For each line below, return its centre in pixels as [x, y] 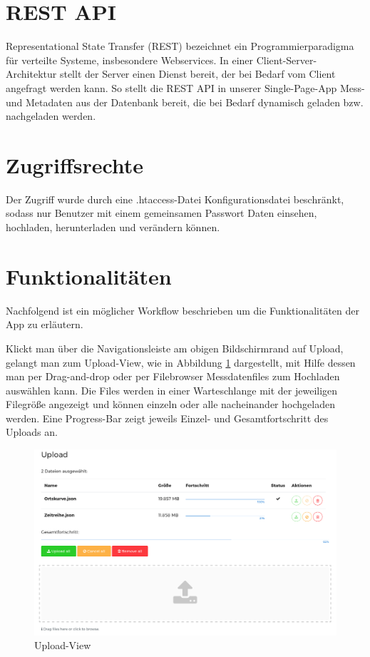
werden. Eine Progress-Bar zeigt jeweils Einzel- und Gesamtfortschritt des [167, 418]
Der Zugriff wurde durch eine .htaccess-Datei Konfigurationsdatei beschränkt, [175, 199]
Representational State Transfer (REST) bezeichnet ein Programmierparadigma [180, 46]
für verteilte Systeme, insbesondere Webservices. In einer [130, 60]
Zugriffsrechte [75, 164]
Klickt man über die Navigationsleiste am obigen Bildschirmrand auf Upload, [175, 348]
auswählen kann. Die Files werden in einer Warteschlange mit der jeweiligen [172, 390]
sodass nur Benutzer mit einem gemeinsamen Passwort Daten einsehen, [161, 213]
